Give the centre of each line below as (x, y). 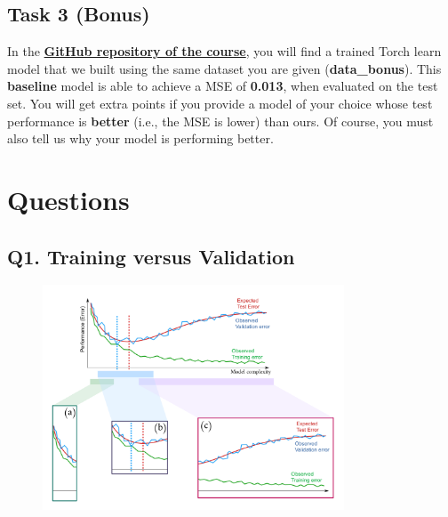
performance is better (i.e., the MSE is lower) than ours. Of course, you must (220, 121)
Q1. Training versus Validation (151, 256)
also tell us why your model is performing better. (140, 138)
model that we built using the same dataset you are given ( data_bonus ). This (224, 68)
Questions (68, 199)
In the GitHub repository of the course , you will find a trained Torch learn (224, 51)
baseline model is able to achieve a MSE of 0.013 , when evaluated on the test (223, 86)
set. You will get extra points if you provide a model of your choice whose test (220, 103)
